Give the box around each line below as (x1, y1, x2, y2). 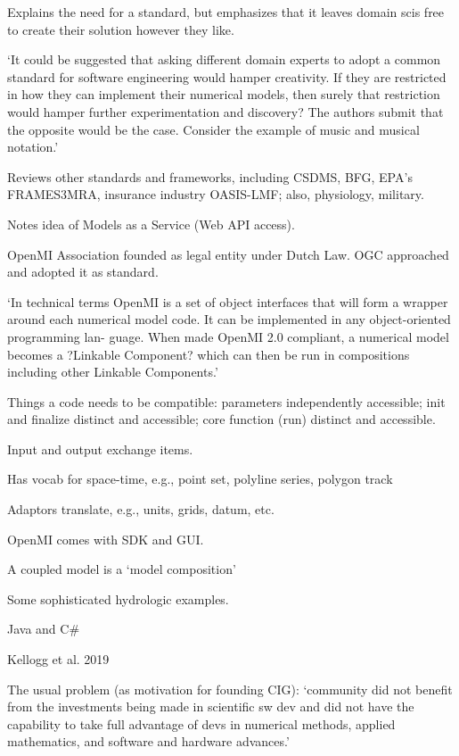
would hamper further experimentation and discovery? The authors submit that (7, 102, 444, 120)
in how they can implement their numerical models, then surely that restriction (7, 85, 440, 104)
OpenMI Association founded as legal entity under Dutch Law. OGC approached (7, 245, 449, 263)
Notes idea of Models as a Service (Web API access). (7, 214, 295, 233)
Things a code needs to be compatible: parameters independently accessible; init (7, 392, 446, 411)
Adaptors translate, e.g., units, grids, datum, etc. (7, 500, 275, 519)
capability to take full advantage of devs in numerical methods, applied (7, 714, 396, 733)
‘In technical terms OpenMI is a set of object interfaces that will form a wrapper (7, 292, 448, 311)
